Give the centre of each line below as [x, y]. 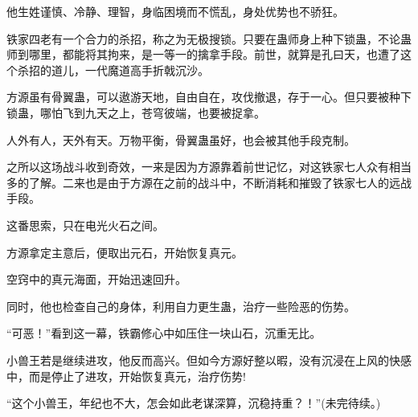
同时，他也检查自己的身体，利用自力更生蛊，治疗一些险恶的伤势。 [181, 306]
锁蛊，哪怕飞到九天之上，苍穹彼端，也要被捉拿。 [136, 112]
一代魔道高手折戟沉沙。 [147, 69]
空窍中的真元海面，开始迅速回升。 [96, 279]
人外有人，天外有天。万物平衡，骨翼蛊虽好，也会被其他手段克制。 [181, 139]
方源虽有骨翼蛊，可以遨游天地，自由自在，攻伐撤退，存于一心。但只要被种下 [209, 97]
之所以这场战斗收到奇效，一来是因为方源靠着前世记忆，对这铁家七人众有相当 [209, 167]
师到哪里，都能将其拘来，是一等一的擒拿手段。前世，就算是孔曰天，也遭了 [203, 54]
